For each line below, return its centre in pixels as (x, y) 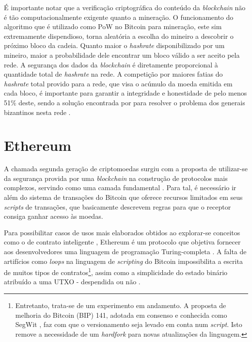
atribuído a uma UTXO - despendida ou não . (72, 282)
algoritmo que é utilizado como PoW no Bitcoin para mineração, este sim (113, 26)
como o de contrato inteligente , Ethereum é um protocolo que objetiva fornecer (122, 242)
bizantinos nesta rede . (37, 112)
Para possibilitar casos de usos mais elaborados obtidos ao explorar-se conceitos (122, 232)
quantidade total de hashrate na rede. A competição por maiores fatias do (113, 74)
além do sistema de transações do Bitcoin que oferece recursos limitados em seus (123, 197)
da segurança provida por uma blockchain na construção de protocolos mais (116, 178)
